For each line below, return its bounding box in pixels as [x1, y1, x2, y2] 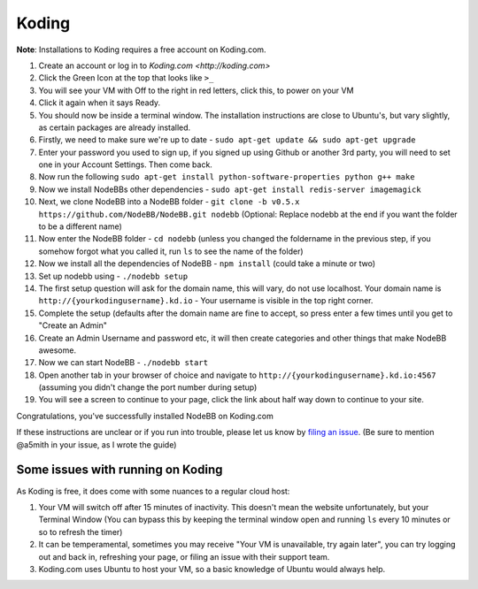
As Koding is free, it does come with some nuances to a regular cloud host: [16, 486, 290, 496]
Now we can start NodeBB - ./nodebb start [38, 357, 208, 368]
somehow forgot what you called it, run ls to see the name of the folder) [38, 246, 305, 256]
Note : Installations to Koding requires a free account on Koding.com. [16, 44, 266, 55]
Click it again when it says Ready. [38, 97, 161, 108]
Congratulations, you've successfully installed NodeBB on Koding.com [16, 410, 274, 421]
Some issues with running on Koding [16, 463, 223, 478]
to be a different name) [38, 221, 123, 232]
